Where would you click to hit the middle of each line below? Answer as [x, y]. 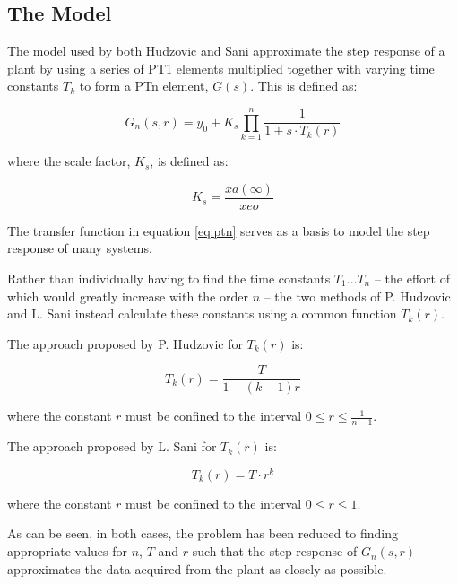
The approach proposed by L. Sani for [112, 446]
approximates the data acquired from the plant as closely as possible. [197, 568]
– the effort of [412, 278]
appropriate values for [67, 551]
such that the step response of [275, 551]
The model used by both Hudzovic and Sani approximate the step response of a [226, 51]
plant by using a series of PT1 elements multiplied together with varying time [221, 68]
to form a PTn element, [144, 86]
